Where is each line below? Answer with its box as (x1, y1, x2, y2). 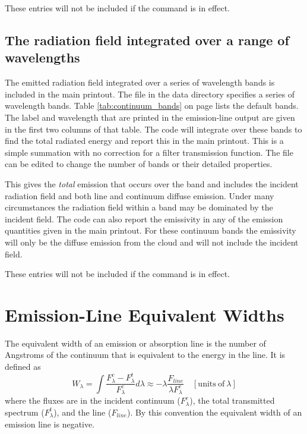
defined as (5, 360, 41, 372)
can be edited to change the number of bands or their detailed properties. (5, 158, 273, 170)
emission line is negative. (5, 417, 95, 430)
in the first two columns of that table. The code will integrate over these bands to (5, 122, 302, 135)
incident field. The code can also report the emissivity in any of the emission (5, 212, 283, 225)
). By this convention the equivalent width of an (126, 405, 302, 418)
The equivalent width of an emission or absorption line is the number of (5, 336, 266, 349)
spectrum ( (5, 405, 45, 418)
